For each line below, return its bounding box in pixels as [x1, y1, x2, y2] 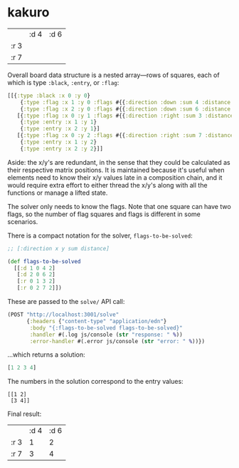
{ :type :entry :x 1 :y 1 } [20, 118, 97, 126]
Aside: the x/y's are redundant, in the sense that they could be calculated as [7, 158, 230, 166]
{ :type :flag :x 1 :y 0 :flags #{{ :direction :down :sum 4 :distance [20, 98, 231, 106]
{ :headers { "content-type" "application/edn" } [26, 317, 167, 325]
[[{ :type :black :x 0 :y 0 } [7, 92, 91, 99]
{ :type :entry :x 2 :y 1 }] [20, 126, 100, 133]
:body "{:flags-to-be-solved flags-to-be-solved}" [29, 324, 183, 332]
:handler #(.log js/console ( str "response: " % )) [29, 331, 183, 338]
